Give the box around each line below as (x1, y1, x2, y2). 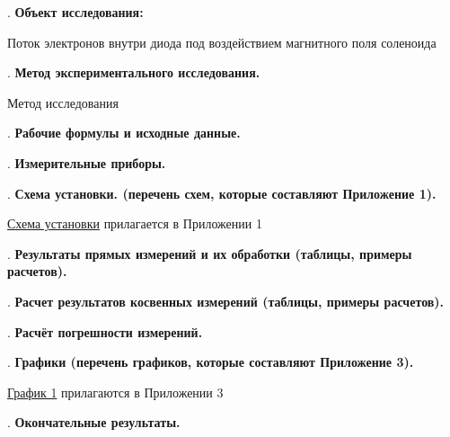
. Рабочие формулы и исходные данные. (7, 123, 241, 142)
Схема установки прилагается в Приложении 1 (7, 214, 262, 233)
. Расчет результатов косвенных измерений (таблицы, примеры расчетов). (7, 291, 445, 310)
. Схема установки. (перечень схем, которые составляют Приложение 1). (7, 183, 437, 202)
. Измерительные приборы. (7, 153, 166, 172)
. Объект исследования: (7, 3, 144, 21)
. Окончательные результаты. (7, 413, 181, 432)
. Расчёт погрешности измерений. (7, 322, 203, 341)
